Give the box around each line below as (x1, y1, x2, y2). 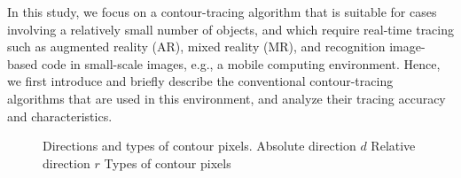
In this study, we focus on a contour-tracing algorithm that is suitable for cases (7, 3, 437, 20)
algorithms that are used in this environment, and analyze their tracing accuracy (7, 89, 446, 107)
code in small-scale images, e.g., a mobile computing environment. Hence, (41, 54, 441, 73)
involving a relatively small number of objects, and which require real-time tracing (7, 19, 455, 38)
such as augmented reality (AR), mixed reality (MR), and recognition (7, 37, 386, 56)
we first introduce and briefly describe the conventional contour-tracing (7, 72, 394, 90)
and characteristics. (7, 106, 113, 125)
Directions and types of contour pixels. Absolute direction (43, 136, 356, 155)
